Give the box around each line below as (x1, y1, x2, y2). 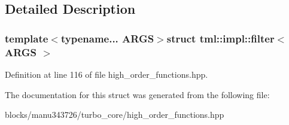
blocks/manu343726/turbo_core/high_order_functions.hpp (5, 108, 224, 121)
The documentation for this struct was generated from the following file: (5, 88, 270, 100)
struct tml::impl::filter (166, 31, 275, 45)
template (5, 31, 48, 45)
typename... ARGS (60, 31, 154, 45)
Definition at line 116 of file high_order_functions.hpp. (5, 68, 208, 80)
